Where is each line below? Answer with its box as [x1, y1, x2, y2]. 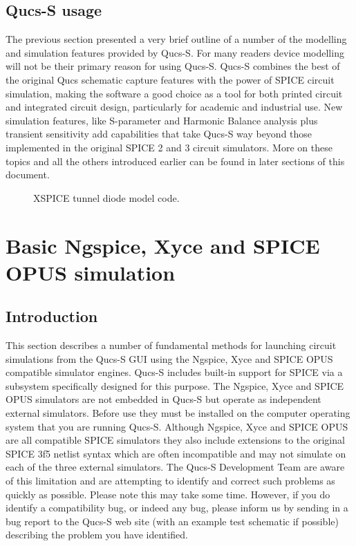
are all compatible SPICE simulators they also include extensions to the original [6, 433, 345, 447]
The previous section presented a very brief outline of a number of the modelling [6, 32, 347, 46]
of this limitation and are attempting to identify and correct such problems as [6, 473, 335, 488]
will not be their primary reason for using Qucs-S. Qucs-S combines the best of [6, 59, 340, 73]
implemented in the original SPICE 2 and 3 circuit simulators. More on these [6, 140, 332, 154]
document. [6, 167, 50, 182]
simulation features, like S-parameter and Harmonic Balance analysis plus [6, 113, 318, 127]
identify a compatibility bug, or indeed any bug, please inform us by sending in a [6, 500, 348, 515]
